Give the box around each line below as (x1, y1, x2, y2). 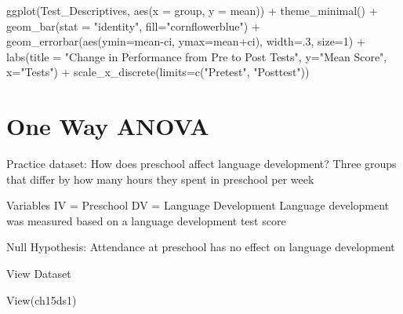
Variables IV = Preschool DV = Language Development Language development (6, 197, 390, 214)
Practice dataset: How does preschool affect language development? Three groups (6, 155, 397, 172)
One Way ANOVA (6, 110, 209, 142)
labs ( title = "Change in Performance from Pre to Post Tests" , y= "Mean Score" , (6, 48, 387, 64)
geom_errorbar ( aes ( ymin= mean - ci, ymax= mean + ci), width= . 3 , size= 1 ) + (6, 33, 365, 49)
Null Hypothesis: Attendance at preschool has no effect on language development (6, 239, 395, 255)
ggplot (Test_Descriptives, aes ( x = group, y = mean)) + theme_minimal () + (6, 2, 378, 18)
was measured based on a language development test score (6, 212, 286, 228)
